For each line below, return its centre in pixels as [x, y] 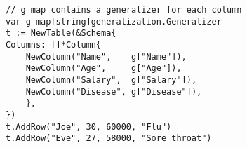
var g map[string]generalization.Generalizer [114, 21]
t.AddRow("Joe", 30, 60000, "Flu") [89, 127]
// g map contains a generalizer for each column [124, 10]
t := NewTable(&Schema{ [61, 33]
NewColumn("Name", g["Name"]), [106, 56]
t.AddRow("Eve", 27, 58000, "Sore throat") [109, 139]
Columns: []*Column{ [54, 45]
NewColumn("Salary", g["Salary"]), [111, 80]
